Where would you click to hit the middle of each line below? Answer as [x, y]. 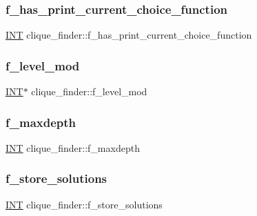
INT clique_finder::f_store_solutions [84, 204]
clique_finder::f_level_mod [89, 91]
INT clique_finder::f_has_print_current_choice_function [129, 35]
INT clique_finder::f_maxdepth [73, 147]
